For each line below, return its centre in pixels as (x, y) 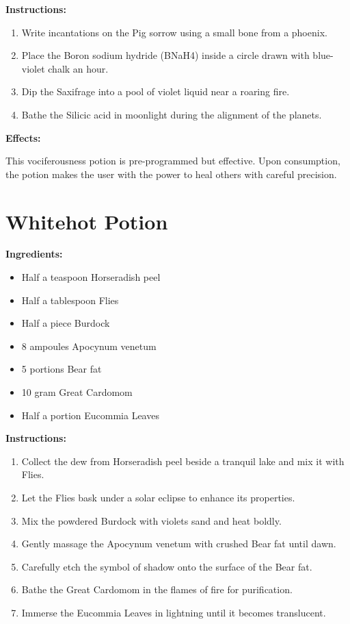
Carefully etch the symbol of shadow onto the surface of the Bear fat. (167, 566)
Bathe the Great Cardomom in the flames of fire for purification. (157, 589)
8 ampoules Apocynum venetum (89, 346)
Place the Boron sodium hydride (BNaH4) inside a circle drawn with (165, 55)
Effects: (23, 137)
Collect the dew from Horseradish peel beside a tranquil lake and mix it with (183, 461)
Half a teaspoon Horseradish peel (91, 277)
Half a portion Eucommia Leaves (90, 415)
